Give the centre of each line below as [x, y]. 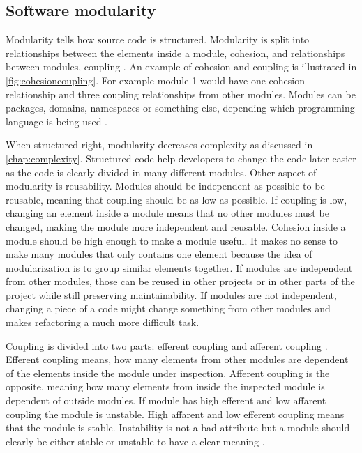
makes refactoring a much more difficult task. [103, 322]
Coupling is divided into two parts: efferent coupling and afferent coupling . [167, 345]
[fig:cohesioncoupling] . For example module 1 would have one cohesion [155, 80]
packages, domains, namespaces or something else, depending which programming [180, 108]
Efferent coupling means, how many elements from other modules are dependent [177, 359]
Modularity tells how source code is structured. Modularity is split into [158, 39]
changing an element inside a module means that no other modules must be [167, 213]
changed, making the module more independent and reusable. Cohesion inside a [176, 226]
